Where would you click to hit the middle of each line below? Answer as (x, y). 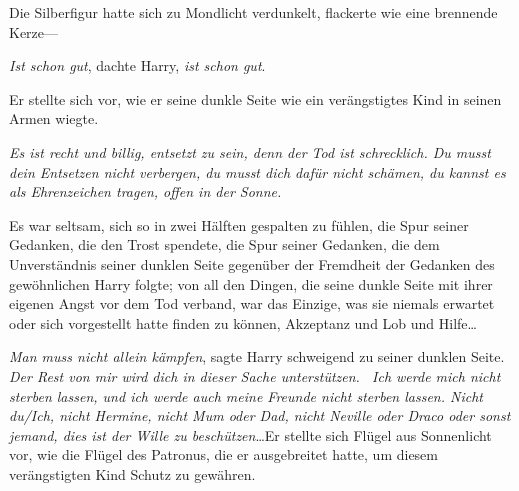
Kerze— (34, 31)
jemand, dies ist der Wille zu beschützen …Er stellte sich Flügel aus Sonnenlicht (250, 434)
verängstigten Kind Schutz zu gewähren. (132, 473)
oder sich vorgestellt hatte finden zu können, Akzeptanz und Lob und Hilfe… (243, 322)
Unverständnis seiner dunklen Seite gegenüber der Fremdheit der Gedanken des (252, 263)
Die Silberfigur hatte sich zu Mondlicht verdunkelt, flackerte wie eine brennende (253, 12)
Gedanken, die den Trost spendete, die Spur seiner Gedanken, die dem (224, 244)
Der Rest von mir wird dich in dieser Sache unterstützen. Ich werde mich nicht (255, 375)
